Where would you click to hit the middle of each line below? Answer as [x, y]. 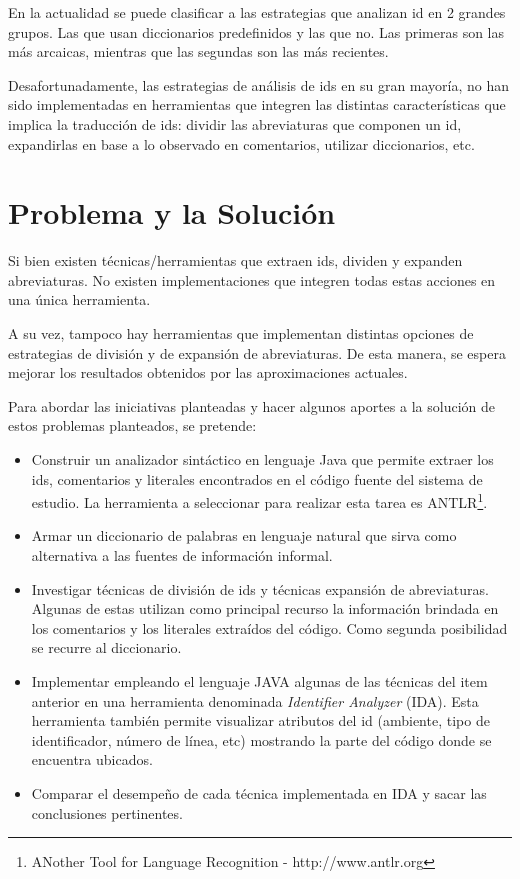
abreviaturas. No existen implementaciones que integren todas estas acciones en [252, 279]
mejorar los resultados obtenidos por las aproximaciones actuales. [208, 372]
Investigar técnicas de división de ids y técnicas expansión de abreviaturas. [260, 588]
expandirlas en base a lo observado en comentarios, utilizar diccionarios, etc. [241, 143]
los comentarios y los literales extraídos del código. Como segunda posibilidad [269, 627]
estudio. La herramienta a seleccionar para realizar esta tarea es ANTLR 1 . [259, 500]
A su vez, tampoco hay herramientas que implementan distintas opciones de [241, 333]
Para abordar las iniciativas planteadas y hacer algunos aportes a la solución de [251, 405]
